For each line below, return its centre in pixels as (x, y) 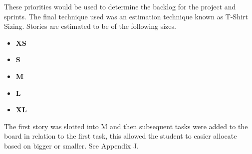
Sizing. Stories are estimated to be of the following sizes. (90, 26)
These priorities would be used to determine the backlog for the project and (120, 6)
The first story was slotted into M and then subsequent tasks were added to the (126, 126)
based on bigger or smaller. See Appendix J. (71, 145)
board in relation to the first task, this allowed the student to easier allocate (121, 136)
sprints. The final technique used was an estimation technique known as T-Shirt (126, 16)
